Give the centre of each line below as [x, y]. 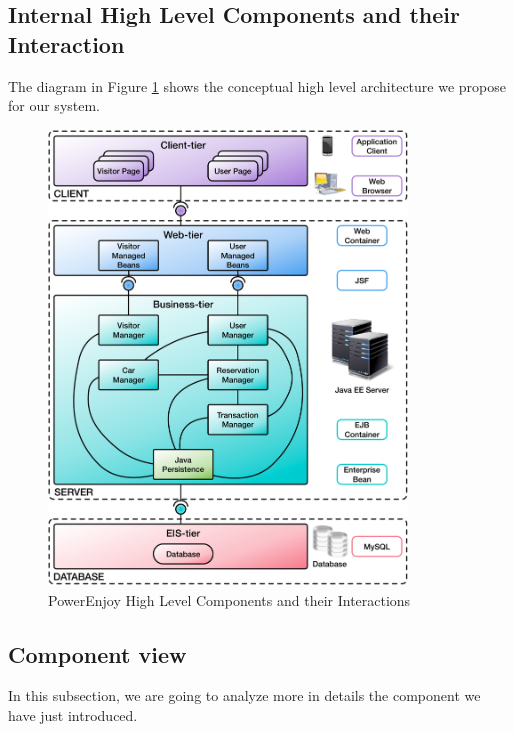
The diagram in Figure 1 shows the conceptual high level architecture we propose [257, 85]
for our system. [54, 105]
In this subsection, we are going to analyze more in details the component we [244, 695]
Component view [97, 653]
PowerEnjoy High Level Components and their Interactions [229, 599]
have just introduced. [73, 714]
